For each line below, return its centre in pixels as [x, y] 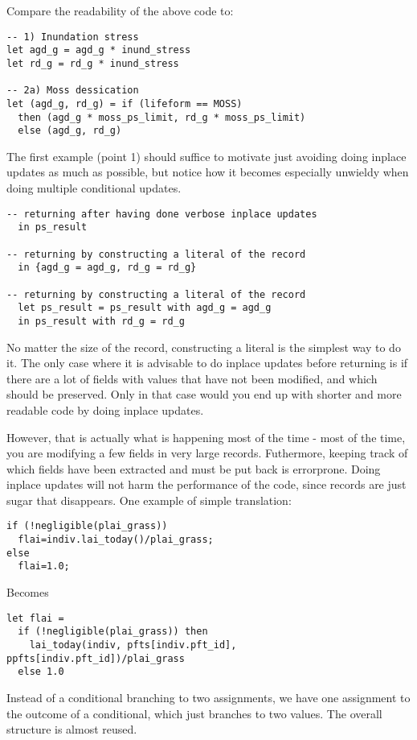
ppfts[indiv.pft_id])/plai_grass [96, 658]
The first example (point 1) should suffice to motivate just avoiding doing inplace [206, 156]
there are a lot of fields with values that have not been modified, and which [192, 378]
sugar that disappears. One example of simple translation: [149, 500]
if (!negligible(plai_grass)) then [113, 632]
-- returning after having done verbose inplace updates [162, 214]
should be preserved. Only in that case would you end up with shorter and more [204, 394]
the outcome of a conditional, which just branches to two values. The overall [194, 713]
